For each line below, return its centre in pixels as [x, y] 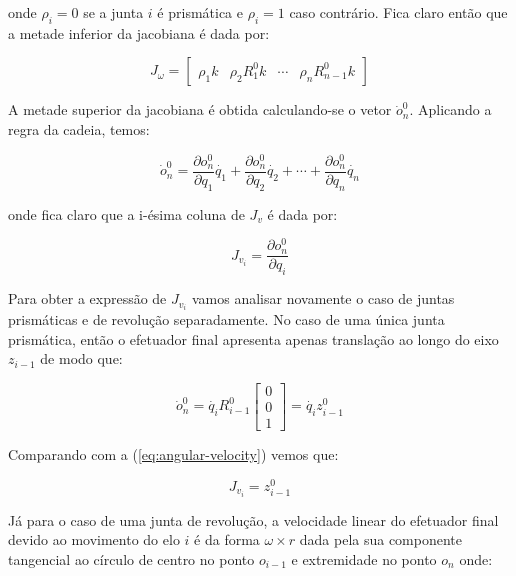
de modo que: [81, 358]
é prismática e [200, 12]
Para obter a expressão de [87, 298]
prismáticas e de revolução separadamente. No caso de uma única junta [226, 319]
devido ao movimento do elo [94, 539]
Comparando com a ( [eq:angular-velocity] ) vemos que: [173, 454]
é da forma [227, 539]
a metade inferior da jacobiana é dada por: [139, 32]
